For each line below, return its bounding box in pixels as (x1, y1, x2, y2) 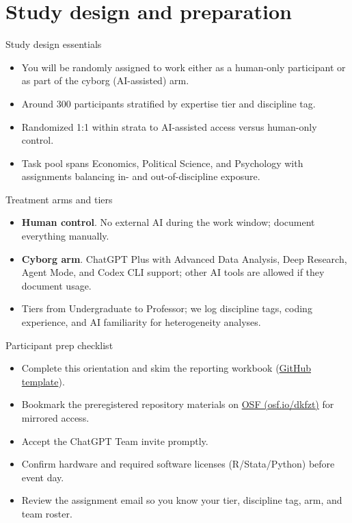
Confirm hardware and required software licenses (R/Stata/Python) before (21, 457, 335, 471)
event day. (21, 470, 64, 484)
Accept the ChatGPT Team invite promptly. (21, 433, 208, 448)
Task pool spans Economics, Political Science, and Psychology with (21, 155, 303, 170)
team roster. (21, 506, 72, 520)
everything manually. (21, 229, 109, 243)
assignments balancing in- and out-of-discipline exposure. (21, 169, 260, 183)
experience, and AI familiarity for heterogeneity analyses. (21, 315, 261, 329)
